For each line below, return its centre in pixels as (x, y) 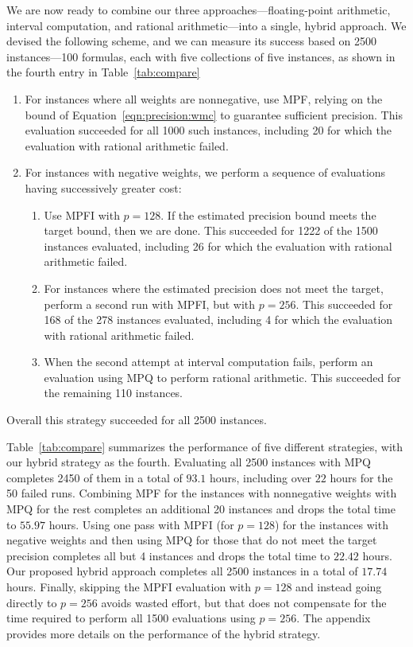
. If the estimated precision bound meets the (268, 214)
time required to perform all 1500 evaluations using (131, 618)
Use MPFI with (82, 214)
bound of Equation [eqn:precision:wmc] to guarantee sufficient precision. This (214, 114)
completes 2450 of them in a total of (95, 477)
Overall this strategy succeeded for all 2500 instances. (137, 420)
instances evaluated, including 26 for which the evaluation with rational (218, 246)
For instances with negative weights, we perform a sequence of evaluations (205, 172)
